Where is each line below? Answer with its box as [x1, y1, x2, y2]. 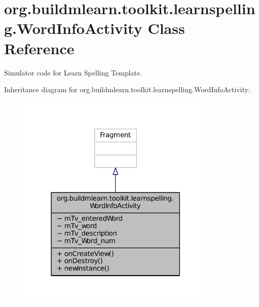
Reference [4, 37, 75, 58]
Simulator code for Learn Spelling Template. [4, 67, 142, 78]
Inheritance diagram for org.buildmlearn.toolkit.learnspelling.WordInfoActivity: [4, 84, 250, 95]
